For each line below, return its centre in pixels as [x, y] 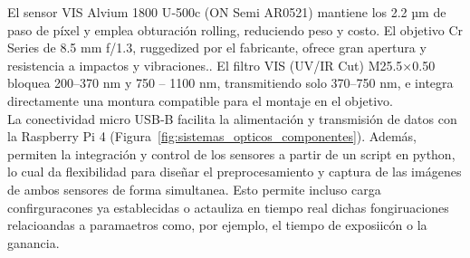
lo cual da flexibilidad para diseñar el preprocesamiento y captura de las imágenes [235, 172]
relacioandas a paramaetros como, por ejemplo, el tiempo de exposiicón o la [217, 225]
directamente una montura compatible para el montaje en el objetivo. [200, 100]
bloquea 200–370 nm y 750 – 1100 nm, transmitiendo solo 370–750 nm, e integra [230, 83]
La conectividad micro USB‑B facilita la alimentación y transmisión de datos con [232, 118]
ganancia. [34, 242]
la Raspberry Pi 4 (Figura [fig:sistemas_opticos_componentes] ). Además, [212, 136]
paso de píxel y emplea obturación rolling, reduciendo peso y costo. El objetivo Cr [235, 29]
